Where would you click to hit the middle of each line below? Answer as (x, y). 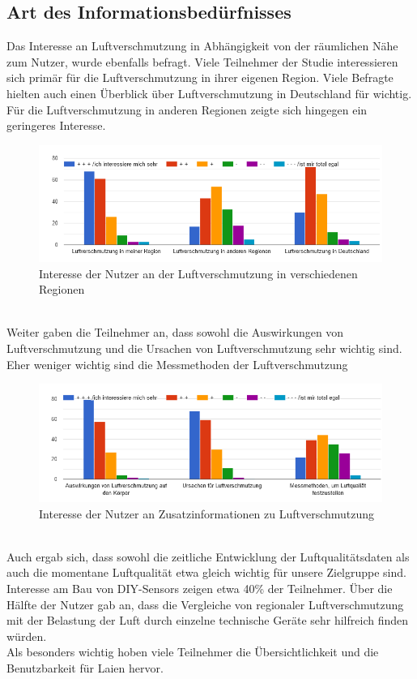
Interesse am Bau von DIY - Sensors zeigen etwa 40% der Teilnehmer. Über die (200, 588)
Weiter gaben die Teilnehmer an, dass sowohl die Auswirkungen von (175, 332)
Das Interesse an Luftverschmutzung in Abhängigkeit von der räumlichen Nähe (202, 46)
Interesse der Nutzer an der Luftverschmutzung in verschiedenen (198, 273)
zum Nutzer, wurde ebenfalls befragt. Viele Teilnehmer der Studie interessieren (202, 61)
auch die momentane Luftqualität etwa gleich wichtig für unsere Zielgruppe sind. (206, 572)
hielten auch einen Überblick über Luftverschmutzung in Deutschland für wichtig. (209, 93)
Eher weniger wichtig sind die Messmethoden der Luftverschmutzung (177, 364)
